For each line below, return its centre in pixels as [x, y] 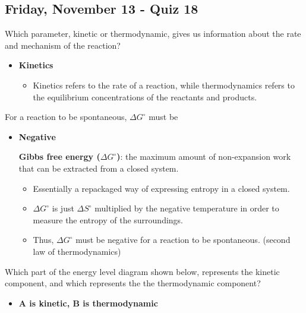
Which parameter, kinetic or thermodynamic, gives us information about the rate [153, 34]
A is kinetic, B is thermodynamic [88, 303]
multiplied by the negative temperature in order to [187, 208]
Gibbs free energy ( [59, 156]
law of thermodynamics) [77, 251]
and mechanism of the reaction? [63, 45]
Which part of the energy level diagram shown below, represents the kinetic [142, 271]
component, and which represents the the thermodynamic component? [133, 283]
